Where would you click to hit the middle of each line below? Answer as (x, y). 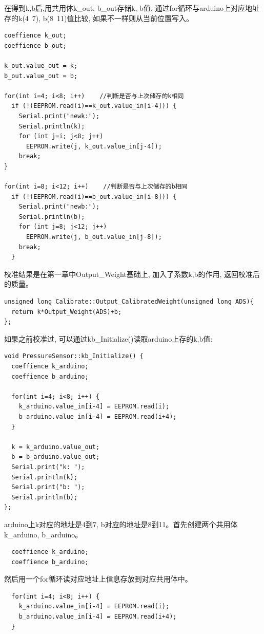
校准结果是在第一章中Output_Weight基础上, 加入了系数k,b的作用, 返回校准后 (132, 274)
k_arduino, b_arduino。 (43, 534)
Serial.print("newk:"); (59, 116)
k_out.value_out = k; (41, 66)
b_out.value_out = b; (41, 76)
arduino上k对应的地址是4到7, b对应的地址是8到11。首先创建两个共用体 (121, 524)
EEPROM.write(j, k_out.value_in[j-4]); (94, 146)
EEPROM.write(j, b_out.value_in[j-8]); (94, 237)
